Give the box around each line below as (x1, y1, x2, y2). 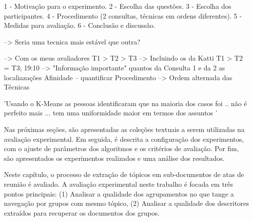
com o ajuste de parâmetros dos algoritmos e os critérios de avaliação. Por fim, (4, 143, 239, 154)
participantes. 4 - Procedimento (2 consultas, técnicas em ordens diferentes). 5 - (4, 10, 242, 21)
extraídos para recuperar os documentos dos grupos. (4, 207, 160, 218)
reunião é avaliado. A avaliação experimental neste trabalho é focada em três (4, 178, 234, 189)
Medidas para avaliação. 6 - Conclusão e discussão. (4, 20, 156, 30)
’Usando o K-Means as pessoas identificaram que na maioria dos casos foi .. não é (4, 98, 247, 108)
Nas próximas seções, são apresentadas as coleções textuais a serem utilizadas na (4, 124, 245, 134)
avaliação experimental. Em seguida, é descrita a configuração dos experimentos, (4, 133, 244, 144)
